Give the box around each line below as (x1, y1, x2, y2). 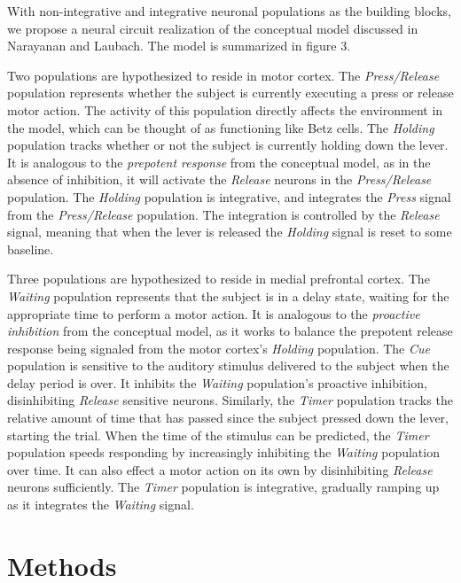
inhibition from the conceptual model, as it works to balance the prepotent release (7, 322, 453, 340)
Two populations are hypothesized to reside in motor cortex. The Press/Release (7, 66, 440, 84)
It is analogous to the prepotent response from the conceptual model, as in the (7, 152, 431, 171)
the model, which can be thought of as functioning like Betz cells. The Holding (7, 118, 434, 136)
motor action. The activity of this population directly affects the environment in (7, 100, 443, 119)
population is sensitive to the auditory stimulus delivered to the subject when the (7, 356, 449, 375)
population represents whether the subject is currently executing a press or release (7, 83, 454, 102)
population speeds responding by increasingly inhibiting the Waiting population (7, 443, 440, 462)
